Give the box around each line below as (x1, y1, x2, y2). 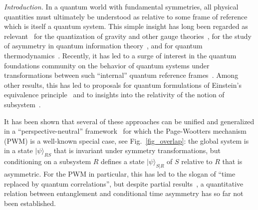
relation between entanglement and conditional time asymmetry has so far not (4, 188, 244, 199)
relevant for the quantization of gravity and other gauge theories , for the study (4, 30, 252, 41)
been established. (4, 198, 56, 208)
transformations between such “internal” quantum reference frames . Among (4, 70, 239, 80)
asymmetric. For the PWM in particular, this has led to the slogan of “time (4, 168, 236, 179)
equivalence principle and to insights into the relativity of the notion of (4, 89, 225, 100)
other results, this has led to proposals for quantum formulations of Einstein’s (4, 79, 242, 90)
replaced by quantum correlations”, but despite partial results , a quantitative (4, 178, 244, 189)
